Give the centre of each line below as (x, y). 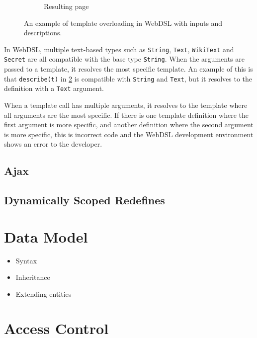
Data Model (46, 236)
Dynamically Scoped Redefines (85, 200)
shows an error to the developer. (53, 144)
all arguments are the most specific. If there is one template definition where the (126, 115)
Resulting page (66, 6)
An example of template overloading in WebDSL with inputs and (123, 23)
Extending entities (43, 294)
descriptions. (43, 33)
